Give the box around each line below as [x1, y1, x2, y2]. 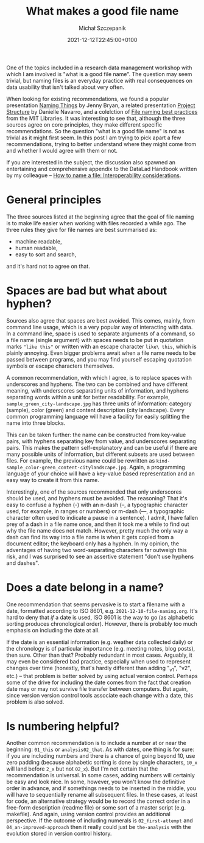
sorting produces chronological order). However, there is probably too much [6, 620, 198, 628]
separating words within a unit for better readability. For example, [6, 393, 171, 401]
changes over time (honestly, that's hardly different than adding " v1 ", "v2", [6, 664, 192, 673]
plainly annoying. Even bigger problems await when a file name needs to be [6, 349, 196, 357]
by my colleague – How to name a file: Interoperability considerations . [6, 172, 181, 179]
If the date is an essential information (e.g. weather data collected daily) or [6, 638, 193, 646]
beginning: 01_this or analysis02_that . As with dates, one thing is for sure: [6, 746, 195, 753]
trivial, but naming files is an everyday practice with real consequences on [6, 77, 193, 84]
